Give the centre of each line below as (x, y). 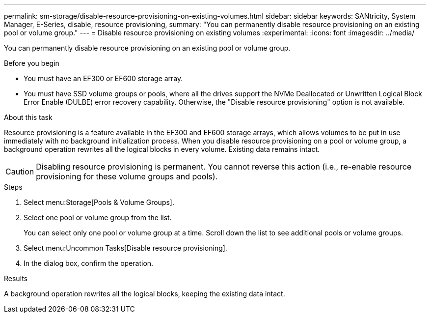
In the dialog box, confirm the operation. (89, 263)
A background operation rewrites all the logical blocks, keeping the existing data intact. (145, 294)
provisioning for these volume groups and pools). (127, 176)
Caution (20, 172)
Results (16, 278)
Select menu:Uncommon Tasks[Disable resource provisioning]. (125, 248)
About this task (28, 117)
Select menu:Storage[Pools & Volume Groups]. (99, 202)
